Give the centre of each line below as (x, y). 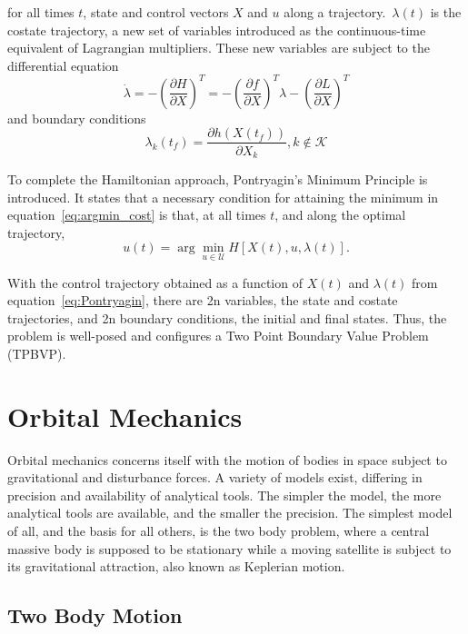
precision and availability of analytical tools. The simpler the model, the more (224, 495)
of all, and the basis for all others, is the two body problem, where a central (219, 531)
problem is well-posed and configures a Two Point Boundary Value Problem (218, 336)
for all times (41, 12)
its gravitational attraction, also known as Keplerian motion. (176, 566)
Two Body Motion (95, 615)
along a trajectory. (335, 12)
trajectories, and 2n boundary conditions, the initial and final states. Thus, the (227, 317)
